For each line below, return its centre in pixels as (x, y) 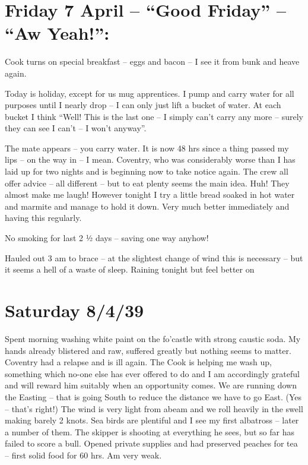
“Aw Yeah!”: (57, 33)
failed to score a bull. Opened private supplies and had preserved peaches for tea (151, 443)
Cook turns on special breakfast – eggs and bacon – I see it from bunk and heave (152, 61)
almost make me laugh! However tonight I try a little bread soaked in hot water (150, 194)
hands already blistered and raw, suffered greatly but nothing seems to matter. (148, 350)
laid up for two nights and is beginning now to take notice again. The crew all (147, 171)
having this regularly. (43, 218)
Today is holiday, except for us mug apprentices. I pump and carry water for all (150, 93)
